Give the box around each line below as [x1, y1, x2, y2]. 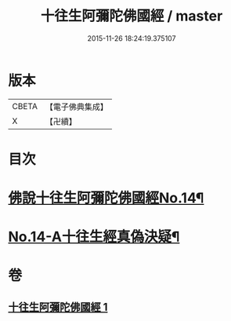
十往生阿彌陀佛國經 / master [40, 7, 223, 25]
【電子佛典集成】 [45, 101, 108, 112]
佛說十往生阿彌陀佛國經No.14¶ [8, 189, 204, 207]
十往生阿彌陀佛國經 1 [8, 300, 108, 314]
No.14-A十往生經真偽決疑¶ [8, 228, 180, 246]
